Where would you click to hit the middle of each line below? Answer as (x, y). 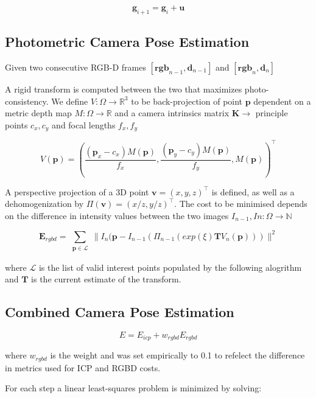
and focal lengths (84, 124)
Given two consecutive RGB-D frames (75, 67)
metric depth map (38, 113)
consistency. (27, 101)
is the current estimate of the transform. (106, 279)
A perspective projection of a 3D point (77, 191)
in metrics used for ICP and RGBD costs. (83, 367)
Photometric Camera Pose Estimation (127, 42)
